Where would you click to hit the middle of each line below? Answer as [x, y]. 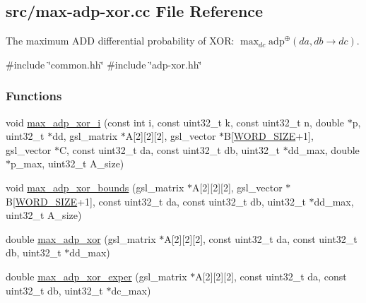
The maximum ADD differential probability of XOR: [120, 41]
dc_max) [131, 290]
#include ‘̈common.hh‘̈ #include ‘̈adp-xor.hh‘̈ [104, 64]
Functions [34, 96]
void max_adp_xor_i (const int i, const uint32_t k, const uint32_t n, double [175, 122]
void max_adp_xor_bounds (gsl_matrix [95, 187]
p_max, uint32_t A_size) [67, 164]
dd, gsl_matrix [85, 136]
